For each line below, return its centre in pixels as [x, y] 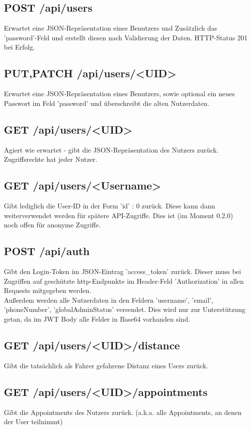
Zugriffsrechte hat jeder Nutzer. [51, 159]
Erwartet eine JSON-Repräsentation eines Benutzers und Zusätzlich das [110, 28]
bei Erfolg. [20, 47]
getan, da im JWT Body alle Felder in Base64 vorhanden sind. [97, 318]
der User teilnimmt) [33, 421]
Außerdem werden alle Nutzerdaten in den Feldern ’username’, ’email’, [109, 300]
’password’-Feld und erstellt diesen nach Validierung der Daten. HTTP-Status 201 [126, 37]
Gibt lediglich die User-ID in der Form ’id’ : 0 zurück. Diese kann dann [110, 205]
